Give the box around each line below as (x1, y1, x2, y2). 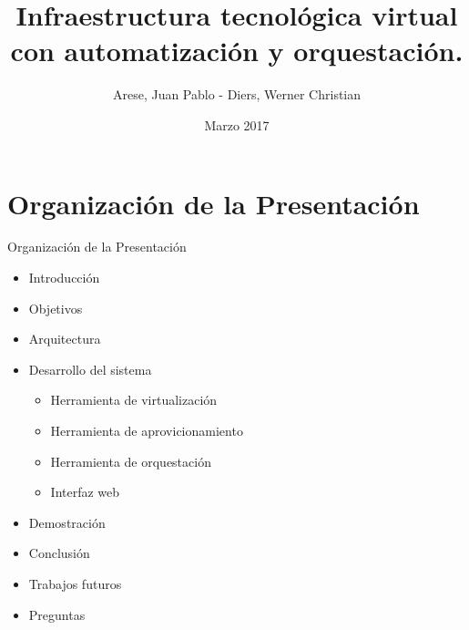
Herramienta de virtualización (50, 390, 218, 409)
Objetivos (28, 298, 83, 317)
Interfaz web (50, 482, 120, 501)
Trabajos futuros (28, 573, 122, 593)
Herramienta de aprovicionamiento (50, 421, 243, 439)
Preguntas (28, 604, 86, 624)
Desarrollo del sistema (28, 359, 152, 378)
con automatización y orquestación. (10, 32, 464, 69)
